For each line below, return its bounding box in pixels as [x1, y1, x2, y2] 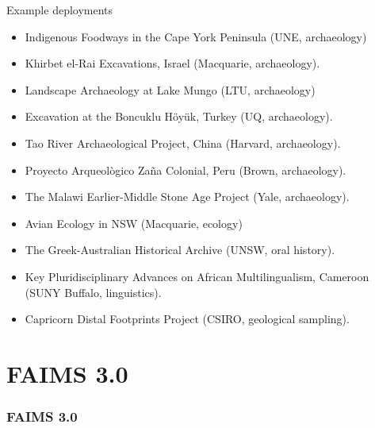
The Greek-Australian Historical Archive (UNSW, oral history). [25, 241, 335, 258]
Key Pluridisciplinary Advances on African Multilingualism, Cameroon [25, 268, 369, 284]
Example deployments [6, 2, 113, 17]
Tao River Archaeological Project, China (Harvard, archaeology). [25, 134, 341, 151]
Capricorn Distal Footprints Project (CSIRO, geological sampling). [25, 310, 350, 327]
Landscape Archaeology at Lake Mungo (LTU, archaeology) [25, 81, 316, 98]
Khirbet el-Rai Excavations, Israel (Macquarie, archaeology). [25, 55, 320, 71]
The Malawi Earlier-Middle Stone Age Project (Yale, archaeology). [25, 188, 350, 205]
